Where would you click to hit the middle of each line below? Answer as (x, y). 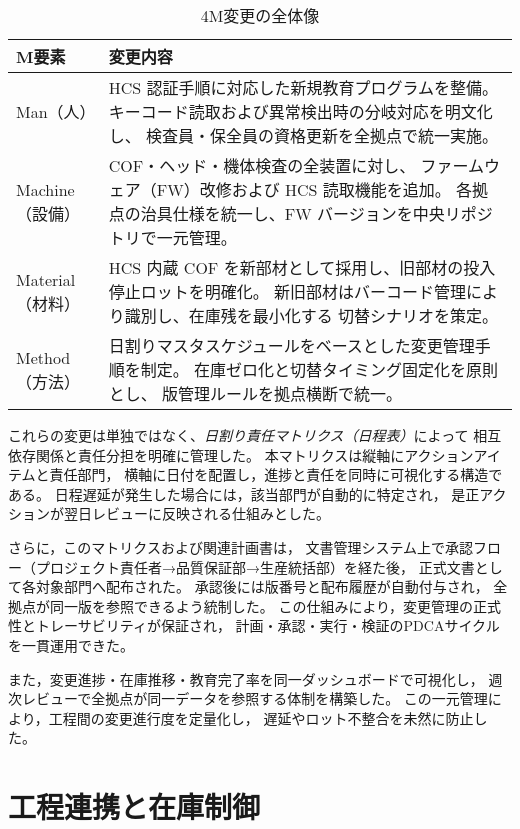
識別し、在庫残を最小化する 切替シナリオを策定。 (311, 315)
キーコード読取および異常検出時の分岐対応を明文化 (300, 111)
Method (43, 357)
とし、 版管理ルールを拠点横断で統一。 (255, 393)
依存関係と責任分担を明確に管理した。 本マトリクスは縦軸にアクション (241, 454)
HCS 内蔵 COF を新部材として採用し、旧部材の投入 (302, 267)
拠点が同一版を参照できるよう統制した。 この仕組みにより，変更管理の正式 (255, 605)
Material (46, 279)
